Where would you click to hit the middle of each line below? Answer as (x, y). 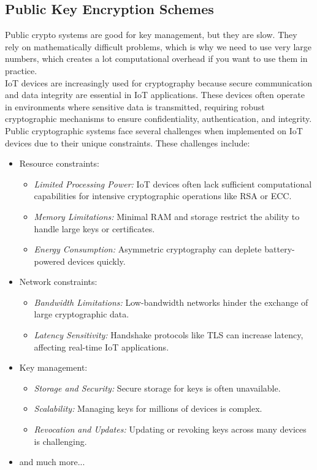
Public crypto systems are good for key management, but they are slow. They (151, 35)
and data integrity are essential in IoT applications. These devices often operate (155, 95)
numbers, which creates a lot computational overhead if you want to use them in (156, 59)
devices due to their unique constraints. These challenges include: (128, 142)
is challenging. (60, 441)
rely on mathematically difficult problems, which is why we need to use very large (158, 46)
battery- (280, 249)
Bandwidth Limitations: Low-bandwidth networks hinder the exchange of (171, 302)
